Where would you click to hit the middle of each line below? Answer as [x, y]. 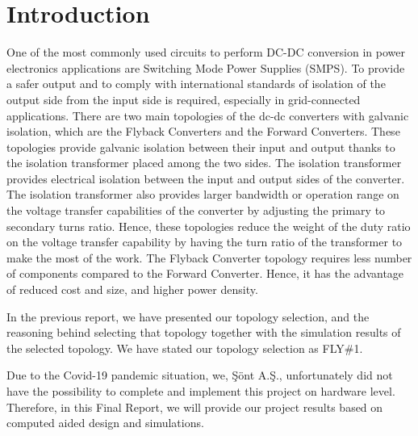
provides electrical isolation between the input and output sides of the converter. [206, 178]
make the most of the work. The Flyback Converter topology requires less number [209, 257]
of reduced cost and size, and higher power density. [132, 289]
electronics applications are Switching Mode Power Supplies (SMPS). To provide [206, 67]
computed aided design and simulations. [105, 423]
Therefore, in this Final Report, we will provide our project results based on [195, 407]
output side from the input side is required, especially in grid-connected [184, 99]
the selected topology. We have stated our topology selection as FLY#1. [185, 348]
